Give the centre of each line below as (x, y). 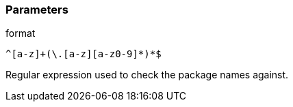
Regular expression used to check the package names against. (147, 75)
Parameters (37, 10)
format (21, 33)
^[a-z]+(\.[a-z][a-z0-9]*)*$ (84, 54)
